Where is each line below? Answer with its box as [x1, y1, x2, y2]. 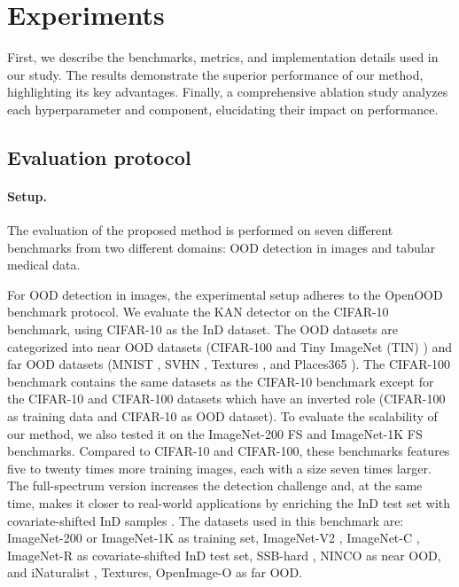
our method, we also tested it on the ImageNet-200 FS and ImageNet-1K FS [7, 424, 423, 442]
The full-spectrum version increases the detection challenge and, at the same [7, 476, 423, 495]
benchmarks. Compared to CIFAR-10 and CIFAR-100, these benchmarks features [7, 442, 450, 460]
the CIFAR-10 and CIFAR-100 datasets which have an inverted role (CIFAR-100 [7, 389, 446, 408]
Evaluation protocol [7, 143, 191, 170]
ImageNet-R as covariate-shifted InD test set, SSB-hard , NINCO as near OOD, [7, 545, 441, 564]
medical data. [7, 255, 81, 274]
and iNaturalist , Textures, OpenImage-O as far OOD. [7, 563, 303, 582]
